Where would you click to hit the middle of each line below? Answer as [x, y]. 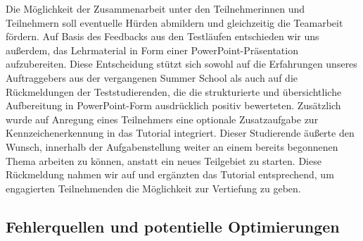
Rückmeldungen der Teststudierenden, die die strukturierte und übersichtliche [174, 91]
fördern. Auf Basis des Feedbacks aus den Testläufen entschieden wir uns [163, 36]
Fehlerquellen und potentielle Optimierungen [173, 226]
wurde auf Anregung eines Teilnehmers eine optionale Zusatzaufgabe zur [162, 119]
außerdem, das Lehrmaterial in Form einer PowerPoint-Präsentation [152, 50]
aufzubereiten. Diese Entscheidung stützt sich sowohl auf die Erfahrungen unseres [181, 64]
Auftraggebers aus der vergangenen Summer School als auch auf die [152, 77]
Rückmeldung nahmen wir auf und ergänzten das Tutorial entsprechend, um [170, 174]
